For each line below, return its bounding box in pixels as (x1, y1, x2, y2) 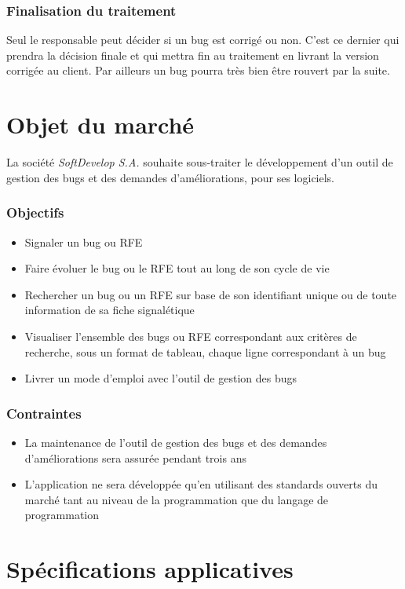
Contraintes (6, 403, 82, 423)
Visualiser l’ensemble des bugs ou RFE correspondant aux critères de (24, 327, 357, 344)
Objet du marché (6, 108, 195, 141)
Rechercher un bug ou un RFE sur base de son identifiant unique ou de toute (24, 286, 397, 302)
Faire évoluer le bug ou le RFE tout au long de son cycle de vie (24, 260, 330, 276)
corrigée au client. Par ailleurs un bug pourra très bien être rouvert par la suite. (6, 62, 390, 79)
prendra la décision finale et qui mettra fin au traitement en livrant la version (6, 46, 379, 63)
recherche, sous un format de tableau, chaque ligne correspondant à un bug (24, 343, 386, 360)
